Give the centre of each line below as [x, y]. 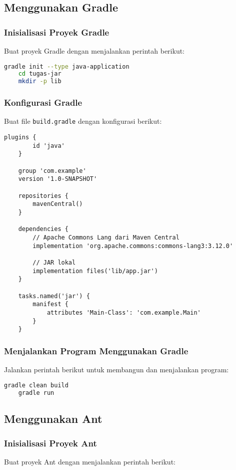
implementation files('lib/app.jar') [95, 271]
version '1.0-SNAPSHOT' [58, 179]
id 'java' [49, 146]
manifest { [50, 304]
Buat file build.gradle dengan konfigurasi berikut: [83, 121]
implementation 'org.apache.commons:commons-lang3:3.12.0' [133, 246]
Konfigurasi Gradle [43, 102]
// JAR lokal [54, 262]
